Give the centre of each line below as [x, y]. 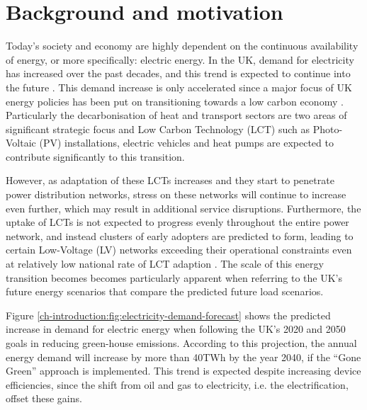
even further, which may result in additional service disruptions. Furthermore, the [183, 208]
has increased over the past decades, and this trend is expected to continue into [178, 73]
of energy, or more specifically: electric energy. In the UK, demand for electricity [180, 59]
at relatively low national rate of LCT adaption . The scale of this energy [165, 264]
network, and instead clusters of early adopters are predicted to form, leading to [180, 235]
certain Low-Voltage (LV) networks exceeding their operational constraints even [179, 250]
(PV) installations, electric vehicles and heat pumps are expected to [186, 143]
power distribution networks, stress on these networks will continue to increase [176, 194]
